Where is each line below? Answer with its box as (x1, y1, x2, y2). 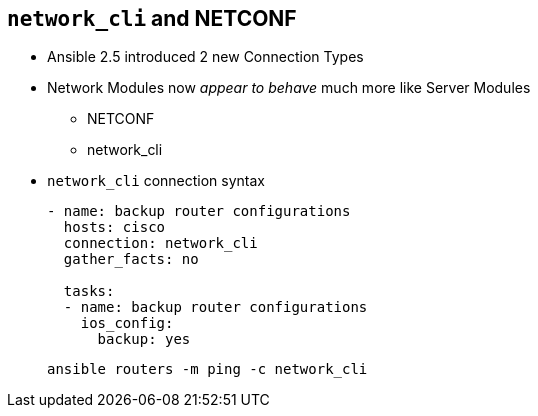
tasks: (63, 283, 115, 300)
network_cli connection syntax (47, 172, 266, 190)
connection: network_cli (63, 235, 258, 252)
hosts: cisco (63, 219, 166, 236)
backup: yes (97, 331, 191, 348)
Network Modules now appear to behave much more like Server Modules (47, 79, 531, 97)
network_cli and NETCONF (7, 6, 297, 31)
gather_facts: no (63, 251, 199, 268)
